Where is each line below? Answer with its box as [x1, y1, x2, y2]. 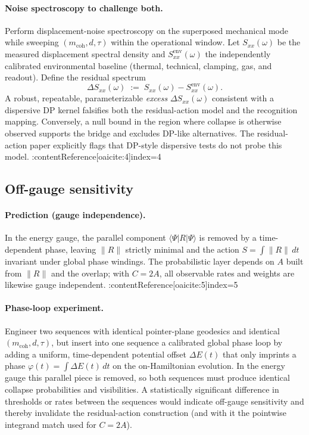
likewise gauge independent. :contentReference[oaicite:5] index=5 [5, 278, 238, 291]
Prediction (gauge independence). [5, 209, 146, 221]
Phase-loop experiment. [5, 302, 104, 314]
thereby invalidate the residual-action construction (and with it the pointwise [5, 406, 286, 419]
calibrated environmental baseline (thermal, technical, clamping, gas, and [5, 59, 272, 72]
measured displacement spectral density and [5, 47, 166, 60]
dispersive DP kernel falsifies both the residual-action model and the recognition [5, 103, 298, 116]
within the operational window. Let [111, 36, 240, 48]
